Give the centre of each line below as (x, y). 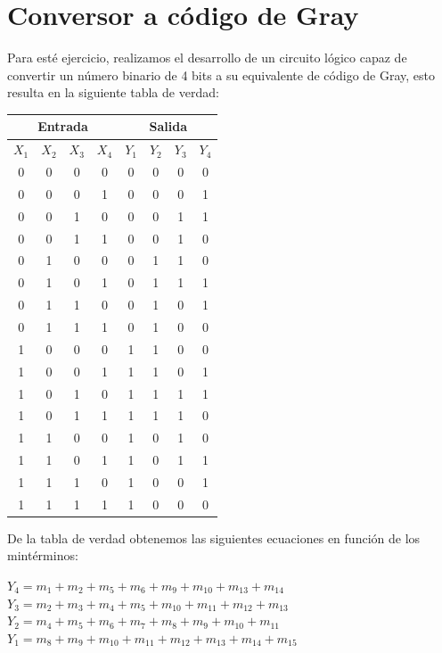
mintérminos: (43, 555)
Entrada (63, 126)
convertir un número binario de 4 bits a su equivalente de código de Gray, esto (221, 74)
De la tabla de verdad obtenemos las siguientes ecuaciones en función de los (214, 537)
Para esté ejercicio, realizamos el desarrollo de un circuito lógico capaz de (207, 58)
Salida (168, 126)
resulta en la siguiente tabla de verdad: (113, 92)
